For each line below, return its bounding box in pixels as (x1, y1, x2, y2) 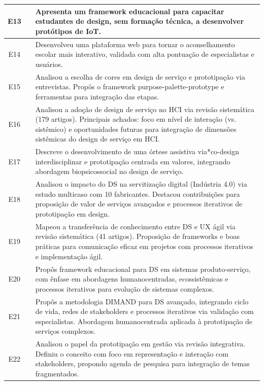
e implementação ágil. (35, 251, 103, 261)
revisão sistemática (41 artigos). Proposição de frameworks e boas (35, 231, 240, 241)
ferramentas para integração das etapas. (35, 91, 159, 101)
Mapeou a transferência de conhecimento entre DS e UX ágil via (35, 221, 236, 231)
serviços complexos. (35, 326, 96, 336)
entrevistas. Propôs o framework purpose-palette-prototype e (35, 81, 224, 92)
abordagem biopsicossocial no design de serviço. (35, 166, 184, 177)
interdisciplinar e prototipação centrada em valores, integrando (35, 156, 230, 166)
